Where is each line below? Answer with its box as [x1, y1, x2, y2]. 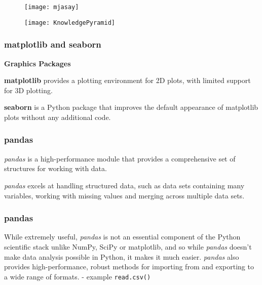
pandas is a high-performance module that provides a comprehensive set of [4, 153, 236, 164]
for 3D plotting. [4, 85, 53, 95]
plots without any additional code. [4, 111, 111, 122]
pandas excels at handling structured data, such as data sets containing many [4, 180, 245, 190]
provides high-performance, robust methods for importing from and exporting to [4, 261, 254, 272]
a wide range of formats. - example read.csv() [4, 271, 151, 281]
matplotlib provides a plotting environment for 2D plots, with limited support [4, 75, 251, 86]
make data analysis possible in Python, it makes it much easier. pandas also [4, 251, 239, 262]
